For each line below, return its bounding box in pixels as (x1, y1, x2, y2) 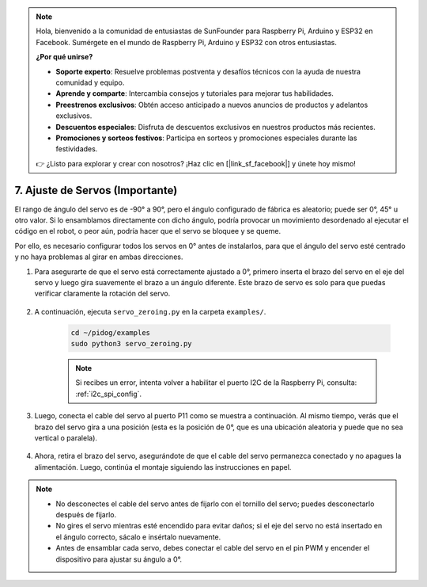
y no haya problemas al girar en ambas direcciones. (14, 252, 183, 261)
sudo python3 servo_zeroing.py (70, 339, 193, 349)
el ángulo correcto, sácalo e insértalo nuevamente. (55, 532, 221, 542)
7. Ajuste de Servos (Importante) (14, 183, 178, 197)
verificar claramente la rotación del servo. (34, 289, 171, 299)
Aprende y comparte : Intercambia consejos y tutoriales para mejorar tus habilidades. (55, 89, 334, 98)
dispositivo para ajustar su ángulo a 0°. (55, 555, 182, 564)
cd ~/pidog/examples (70, 328, 150, 337)
